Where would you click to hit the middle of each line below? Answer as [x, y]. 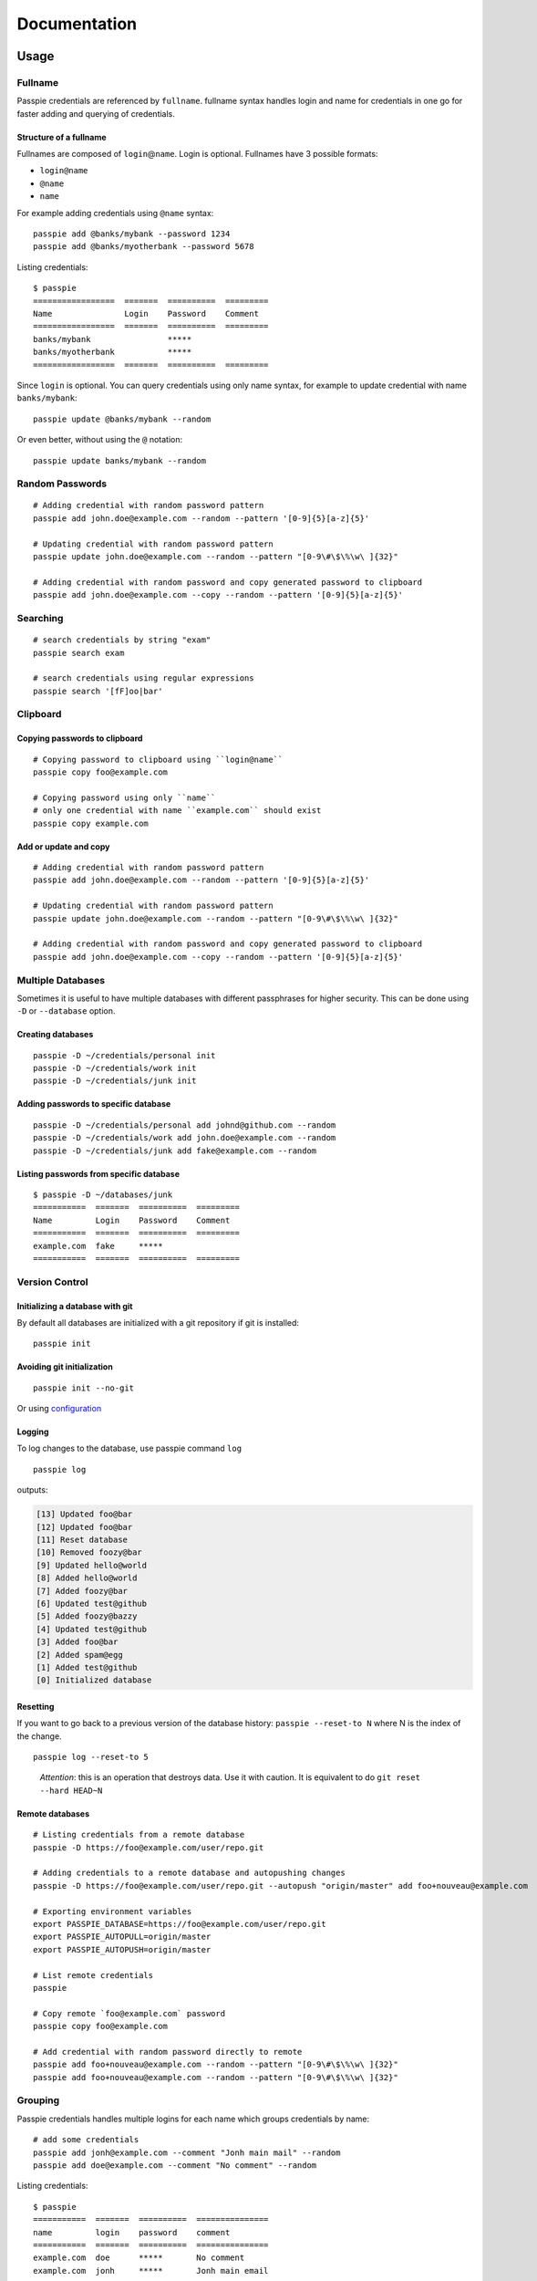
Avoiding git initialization [65, 1367]
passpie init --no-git [84, 1388]
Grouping [38, 2100]
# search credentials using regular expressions [144, 678]
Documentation [77, 24]
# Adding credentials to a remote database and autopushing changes [189, 1873]
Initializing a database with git [75, 1306]
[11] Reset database [82, 1540]
